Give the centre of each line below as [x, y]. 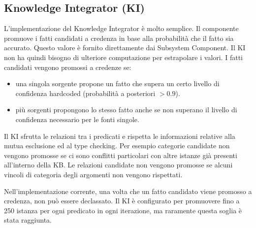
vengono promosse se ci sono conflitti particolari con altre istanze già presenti [121, 155]
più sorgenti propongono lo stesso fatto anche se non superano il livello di [126, 110]
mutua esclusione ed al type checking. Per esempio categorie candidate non [117, 146]
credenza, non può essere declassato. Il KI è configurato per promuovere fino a [122, 201]
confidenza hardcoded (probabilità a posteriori [85, 93]
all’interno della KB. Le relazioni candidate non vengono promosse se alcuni [118, 165]
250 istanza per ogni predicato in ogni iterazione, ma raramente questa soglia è [123, 210]
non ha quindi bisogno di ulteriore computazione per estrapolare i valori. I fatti [124, 57]
